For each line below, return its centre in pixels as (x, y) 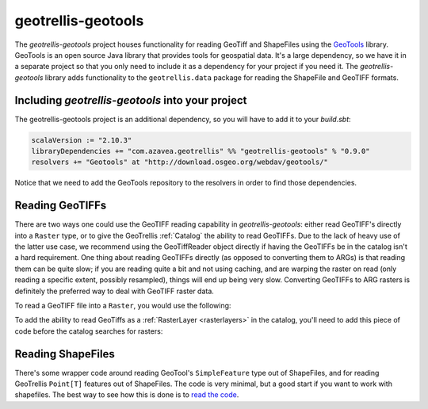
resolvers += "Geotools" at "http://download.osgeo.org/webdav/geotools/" (180, 162)
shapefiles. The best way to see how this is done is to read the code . (127, 395)
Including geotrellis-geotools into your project (131, 100)
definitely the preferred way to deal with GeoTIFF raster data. (114, 291)
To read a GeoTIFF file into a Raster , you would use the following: (123, 306)
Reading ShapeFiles (65, 354)
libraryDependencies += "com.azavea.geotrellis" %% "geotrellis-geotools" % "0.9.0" (201, 151)
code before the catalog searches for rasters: (89, 331)
